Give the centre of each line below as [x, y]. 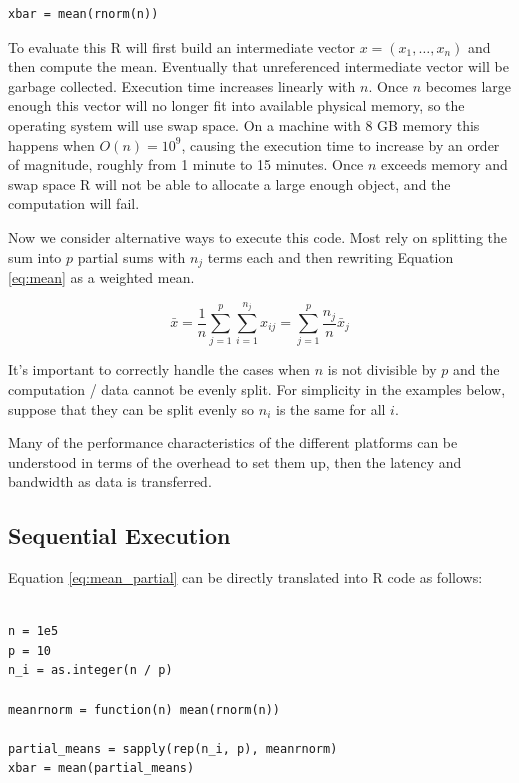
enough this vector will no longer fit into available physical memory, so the [236, 105]
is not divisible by [382, 369]
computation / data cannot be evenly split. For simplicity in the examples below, [257, 388]
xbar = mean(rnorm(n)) [83, 14]
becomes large [468, 85]
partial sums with [131, 256]
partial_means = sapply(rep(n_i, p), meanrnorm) [173, 748]
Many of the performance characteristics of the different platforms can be [233, 442]
